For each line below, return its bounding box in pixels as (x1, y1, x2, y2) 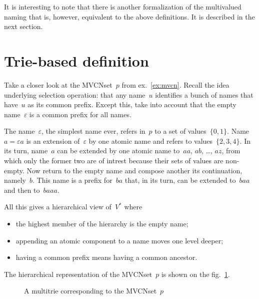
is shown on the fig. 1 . (161, 268, 230, 279)
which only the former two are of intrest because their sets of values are (4, 155, 223, 166)
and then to (4, 184, 40, 195)
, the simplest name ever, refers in (41, 126, 145, 136)
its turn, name (4, 145, 48, 156)
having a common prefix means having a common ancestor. (15, 252, 197, 262)
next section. (4, 21, 43, 32)
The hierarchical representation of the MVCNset (4, 268, 152, 279)
